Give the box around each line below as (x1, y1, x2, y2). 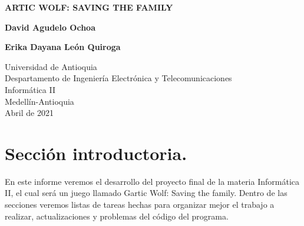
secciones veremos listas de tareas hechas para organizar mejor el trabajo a (5, 198, 275, 211)
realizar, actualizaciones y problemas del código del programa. (5, 210, 229, 222)
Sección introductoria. (5, 141, 187, 165)
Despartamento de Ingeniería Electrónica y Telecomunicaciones (5, 72, 232, 84)
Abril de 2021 (5, 107, 54, 119)
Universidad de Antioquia (5, 60, 97, 72)
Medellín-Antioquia (5, 95, 74, 107)
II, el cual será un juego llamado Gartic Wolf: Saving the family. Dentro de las (5, 187, 288, 199)
